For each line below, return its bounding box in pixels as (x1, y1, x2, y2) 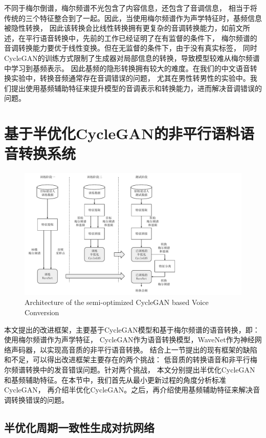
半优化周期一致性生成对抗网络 (4, 419, 154, 435)
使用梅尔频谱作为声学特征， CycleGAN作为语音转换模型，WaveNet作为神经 (4, 334, 255, 345)
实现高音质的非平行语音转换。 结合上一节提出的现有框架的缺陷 (47, 344, 257, 355)
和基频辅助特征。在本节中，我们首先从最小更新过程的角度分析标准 (4, 374, 226, 385)
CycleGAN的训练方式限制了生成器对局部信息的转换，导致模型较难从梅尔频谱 (4, 52, 260, 63)
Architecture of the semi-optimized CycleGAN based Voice (25, 297, 209, 308)
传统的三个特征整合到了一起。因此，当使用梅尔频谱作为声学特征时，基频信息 (4, 12, 262, 23)
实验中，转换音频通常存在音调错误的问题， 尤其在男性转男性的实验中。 (11, 73, 250, 83)
